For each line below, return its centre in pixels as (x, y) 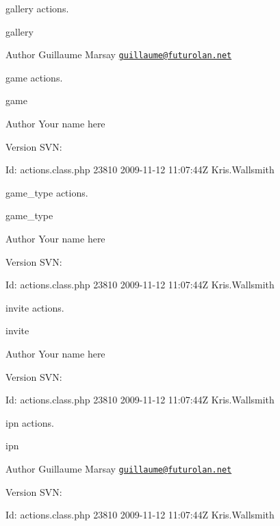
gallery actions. (37, 8)
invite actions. (35, 307)
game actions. (34, 77)
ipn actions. (30, 422)
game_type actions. (47, 192)
